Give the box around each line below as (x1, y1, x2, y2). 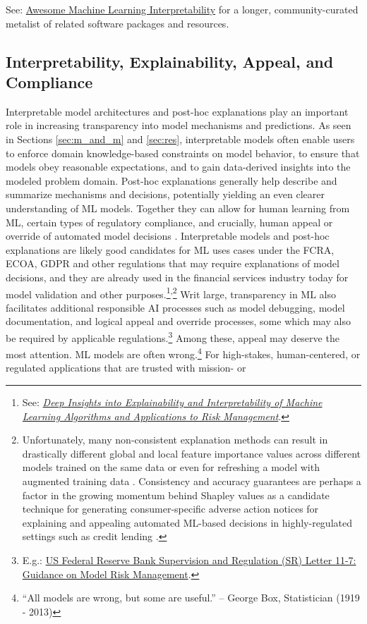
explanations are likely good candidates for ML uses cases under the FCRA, (6, 242, 335, 257)
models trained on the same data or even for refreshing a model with (22, 460, 320, 475)
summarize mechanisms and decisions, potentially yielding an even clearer (6, 187, 325, 202)
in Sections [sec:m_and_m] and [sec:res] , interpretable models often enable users (6, 131, 355, 146)
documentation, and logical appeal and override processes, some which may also (6, 314, 351, 329)
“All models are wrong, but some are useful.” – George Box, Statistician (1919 (22, 590, 360, 605)
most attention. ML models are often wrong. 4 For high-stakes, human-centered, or (6, 345, 361, 361)
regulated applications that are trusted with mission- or (6, 360, 246, 375)
